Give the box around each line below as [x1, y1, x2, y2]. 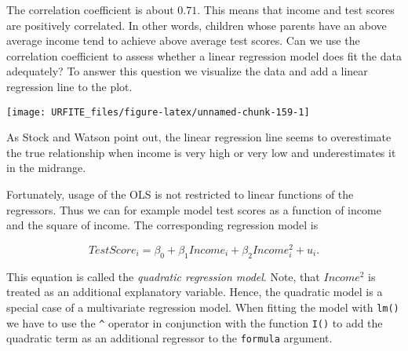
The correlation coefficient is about [6, 2, 174, 17]
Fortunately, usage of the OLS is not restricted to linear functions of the [6, 186, 354, 202]
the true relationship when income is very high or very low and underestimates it [6, 144, 396, 160]
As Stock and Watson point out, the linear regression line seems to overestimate [6, 129, 392, 145]
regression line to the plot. [6, 78, 133, 94]
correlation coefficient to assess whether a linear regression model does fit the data [6, 47, 402, 64]
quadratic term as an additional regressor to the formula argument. [6, 330, 333, 346]
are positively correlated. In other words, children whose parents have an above [6, 16, 387, 33]
